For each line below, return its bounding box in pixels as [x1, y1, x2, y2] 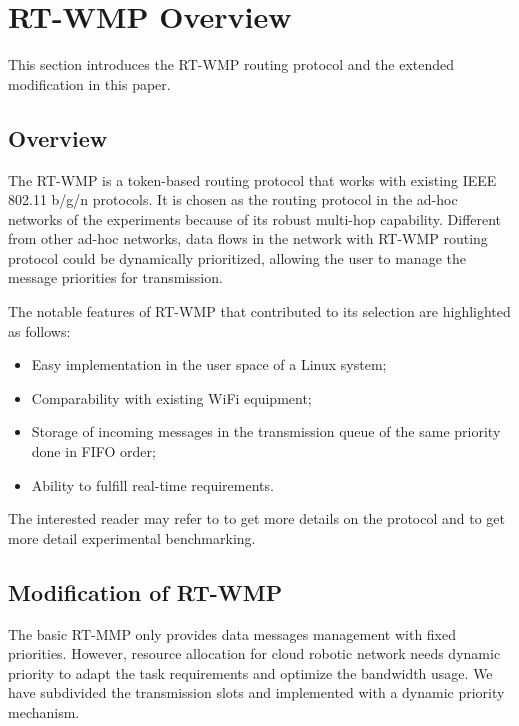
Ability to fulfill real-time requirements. [31, 474, 274, 495]
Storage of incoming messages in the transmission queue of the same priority [31, 421, 501, 442]
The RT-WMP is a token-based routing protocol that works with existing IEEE [8, 169, 497, 190]
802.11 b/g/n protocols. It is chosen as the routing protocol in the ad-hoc [8, 189, 458, 210]
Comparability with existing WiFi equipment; [31, 387, 312, 408]
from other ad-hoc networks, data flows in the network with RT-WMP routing [8, 228, 488, 249]
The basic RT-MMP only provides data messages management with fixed [8, 623, 456, 644]
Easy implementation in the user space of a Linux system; [31, 354, 387, 375]
